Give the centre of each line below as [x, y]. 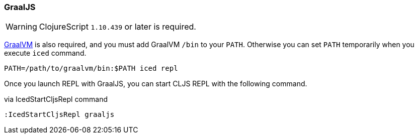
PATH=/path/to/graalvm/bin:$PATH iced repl [91, 68]
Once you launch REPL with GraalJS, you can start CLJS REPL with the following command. [156, 84]
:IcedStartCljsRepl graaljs [59, 115]
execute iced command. [45, 53]
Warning [21, 27]
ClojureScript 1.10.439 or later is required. [117, 27]
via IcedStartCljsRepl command [56, 99]
